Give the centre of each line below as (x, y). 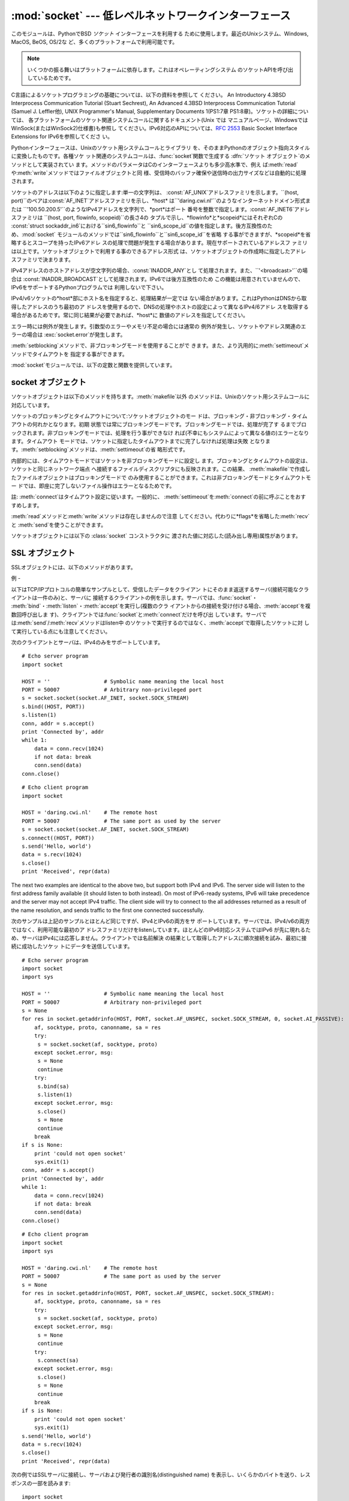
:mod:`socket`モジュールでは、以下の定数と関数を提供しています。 (93, 365)
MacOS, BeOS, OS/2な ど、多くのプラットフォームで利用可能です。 (94, 41)
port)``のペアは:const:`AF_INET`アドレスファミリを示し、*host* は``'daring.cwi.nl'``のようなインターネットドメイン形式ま (161, 201)
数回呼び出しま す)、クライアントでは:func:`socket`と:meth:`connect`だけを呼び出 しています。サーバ (136, 614)
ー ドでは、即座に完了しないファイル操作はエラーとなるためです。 (93, 486)
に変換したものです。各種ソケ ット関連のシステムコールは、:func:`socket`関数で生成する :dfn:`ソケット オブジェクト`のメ (161, 156)
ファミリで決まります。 (45, 259)
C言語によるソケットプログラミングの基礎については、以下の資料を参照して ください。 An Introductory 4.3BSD (148, 95)
